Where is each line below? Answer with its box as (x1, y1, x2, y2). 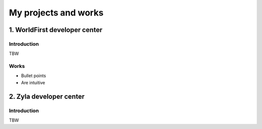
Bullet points (21, 73, 46, 79)
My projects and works (9, 7, 104, 18)
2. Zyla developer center (9, 92, 85, 100)
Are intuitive (21, 80, 46, 85)
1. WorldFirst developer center (9, 26, 103, 34)
